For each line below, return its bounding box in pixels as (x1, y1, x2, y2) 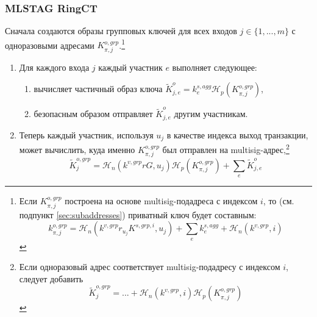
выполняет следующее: (172, 60, 257, 73)
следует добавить (19, 272, 84, 285)
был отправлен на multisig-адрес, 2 (162, 141, 290, 155)
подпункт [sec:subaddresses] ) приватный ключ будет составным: (19, 208, 257, 221)
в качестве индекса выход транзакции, (166, 128, 308, 141)
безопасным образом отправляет (34, 107, 153, 120)
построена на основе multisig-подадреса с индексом (65, 194, 258, 207)
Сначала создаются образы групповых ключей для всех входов (5, 24, 237, 37)
